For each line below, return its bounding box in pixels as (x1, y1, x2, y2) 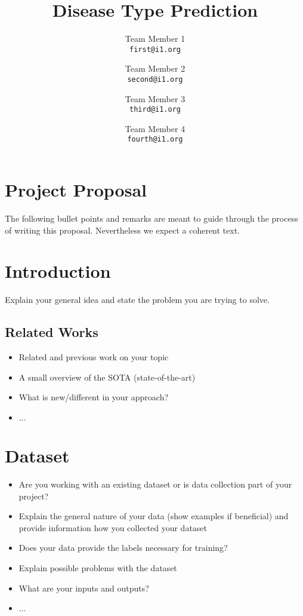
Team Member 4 (125, 122, 185, 134)
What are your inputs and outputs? (18, 581, 149, 594)
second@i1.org (127, 75, 183, 84)
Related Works (5, 323, 98, 341)
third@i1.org (129, 105, 181, 114)
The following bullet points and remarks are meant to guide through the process (5, 212, 298, 225)
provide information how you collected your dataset (18, 521, 208, 534)
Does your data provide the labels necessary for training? (18, 541, 228, 554)
